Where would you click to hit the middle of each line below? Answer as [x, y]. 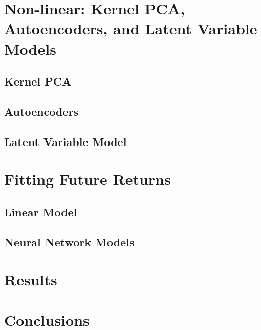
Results [31, 280]
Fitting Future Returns [88, 179]
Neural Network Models [69, 242]
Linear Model [41, 211]
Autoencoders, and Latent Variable [131, 28]
